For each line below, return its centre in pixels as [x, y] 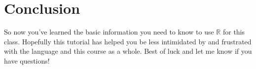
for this [234, 32]
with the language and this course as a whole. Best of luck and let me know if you [128, 51]
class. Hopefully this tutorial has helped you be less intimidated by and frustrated [128, 41]
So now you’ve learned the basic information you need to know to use [109, 32]
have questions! [27, 60]
